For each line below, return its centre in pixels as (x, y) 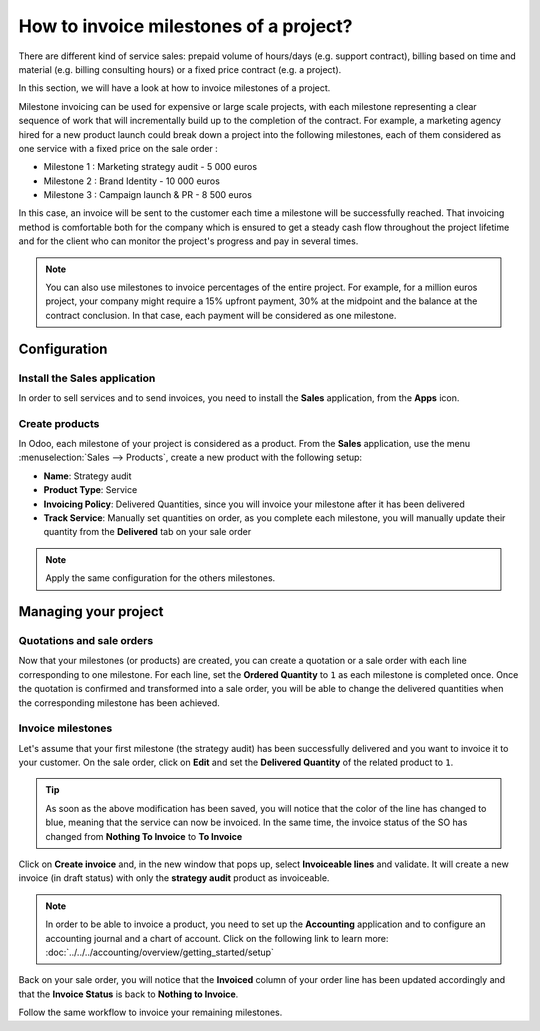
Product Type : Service (90, 490)
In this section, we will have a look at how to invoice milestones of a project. (174, 88)
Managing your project (91, 611)
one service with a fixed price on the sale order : (118, 148)
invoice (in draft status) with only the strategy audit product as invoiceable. (174, 878)
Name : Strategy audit (87, 476)
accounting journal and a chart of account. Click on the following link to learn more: (217, 938)
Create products (59, 423)
